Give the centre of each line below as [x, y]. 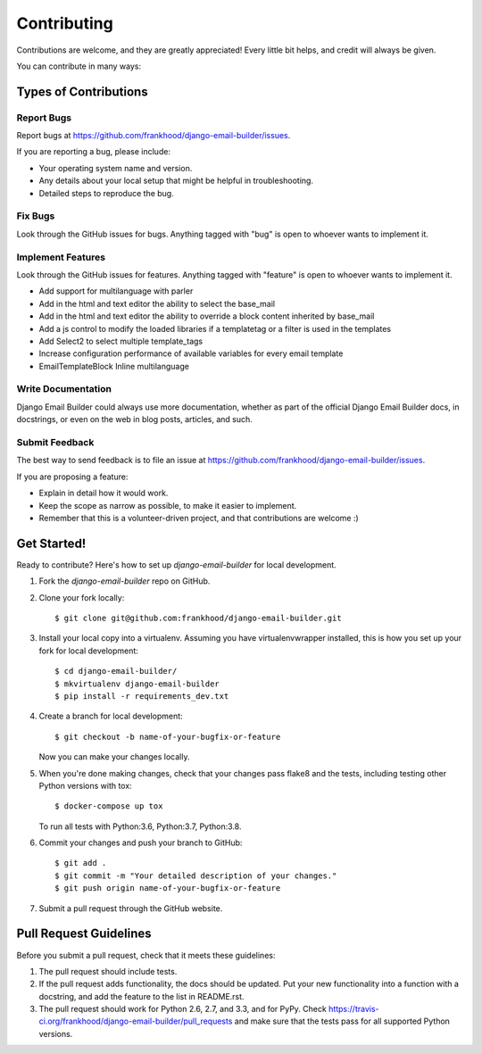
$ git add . [81, 863]
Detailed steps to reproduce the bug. [106, 193]
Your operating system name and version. [116, 168]
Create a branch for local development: [111, 716]
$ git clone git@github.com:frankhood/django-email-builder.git [199, 618]
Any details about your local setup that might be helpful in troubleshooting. [176, 181]
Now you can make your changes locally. [114, 757]
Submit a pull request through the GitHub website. [131, 908]
